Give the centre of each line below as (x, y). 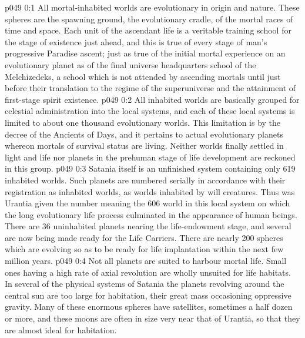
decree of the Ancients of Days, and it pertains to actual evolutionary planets (144, 134)
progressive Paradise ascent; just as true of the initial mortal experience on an (145, 53)
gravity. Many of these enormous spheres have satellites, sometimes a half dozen (149, 307)
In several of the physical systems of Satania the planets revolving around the (145, 284)
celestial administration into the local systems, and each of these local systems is (150, 111)
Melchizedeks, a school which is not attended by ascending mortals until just (143, 76)
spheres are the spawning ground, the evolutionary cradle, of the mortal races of (149, 19)
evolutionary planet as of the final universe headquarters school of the (130, 64)
